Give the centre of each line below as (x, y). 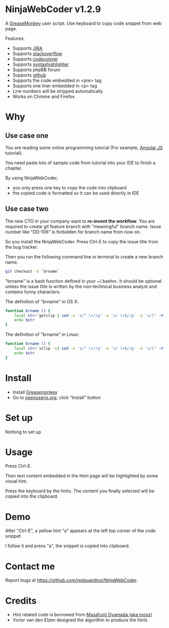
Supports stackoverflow (37, 54)
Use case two (27, 209)
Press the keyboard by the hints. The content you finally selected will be (80, 491)
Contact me (30, 566)
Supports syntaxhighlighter (40, 64)
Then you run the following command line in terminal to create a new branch (84, 256)
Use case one (27, 136)
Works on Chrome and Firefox (44, 96)
